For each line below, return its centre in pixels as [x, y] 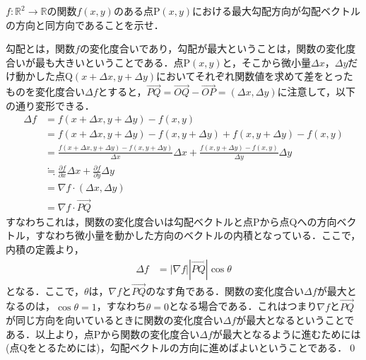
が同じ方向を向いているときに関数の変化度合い [114, 320]
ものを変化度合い [45, 92]
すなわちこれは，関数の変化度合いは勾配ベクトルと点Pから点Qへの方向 [171, 221]
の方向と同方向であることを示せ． [85, 24]
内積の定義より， [45, 249]
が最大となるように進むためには [287, 333]
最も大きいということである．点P [112, 62]
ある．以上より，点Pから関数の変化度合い [103, 333]
